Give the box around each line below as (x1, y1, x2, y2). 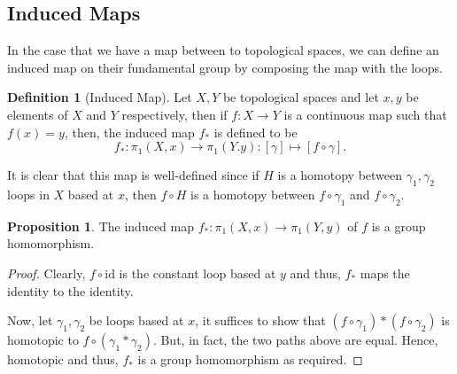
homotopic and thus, (7, 350, 119, 369)
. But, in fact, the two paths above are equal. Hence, (152, 331, 438, 349)
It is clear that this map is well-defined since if (7, 166, 259, 184)
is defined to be (213, 122, 298, 141)
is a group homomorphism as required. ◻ (137, 350, 363, 369)
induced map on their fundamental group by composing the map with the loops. (7, 58, 443, 76)
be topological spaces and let (222, 88, 379, 106)
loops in (7, 184, 50, 203)
